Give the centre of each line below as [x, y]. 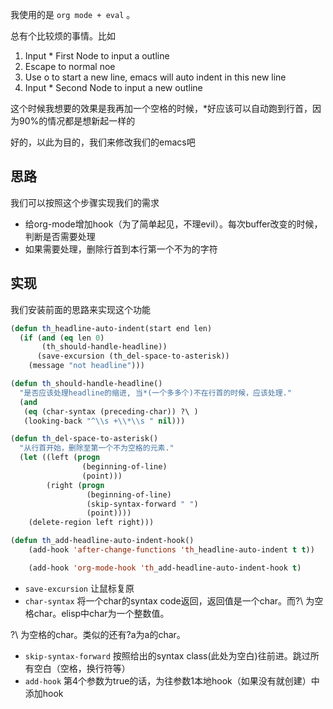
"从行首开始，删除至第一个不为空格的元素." [97, 448]
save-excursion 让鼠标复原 [79, 588]
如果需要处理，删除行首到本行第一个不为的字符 [121, 249]
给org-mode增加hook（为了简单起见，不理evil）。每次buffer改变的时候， [173, 224]
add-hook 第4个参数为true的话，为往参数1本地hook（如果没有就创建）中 [172, 680]
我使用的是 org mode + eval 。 [73, 14]
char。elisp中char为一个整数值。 [101, 613]
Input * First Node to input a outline [97, 56]
